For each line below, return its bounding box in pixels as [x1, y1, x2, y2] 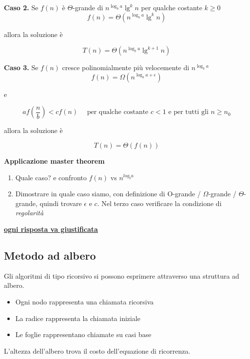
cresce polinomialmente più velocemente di [62, 62, 190, 73]
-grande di [73, 2, 103, 12]
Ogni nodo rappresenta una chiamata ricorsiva [15, 296, 154, 306]
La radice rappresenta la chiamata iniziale [15, 313, 141, 323]
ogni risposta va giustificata [4, 224, 98, 234]
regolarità [15, 208, 44, 218]
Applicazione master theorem [4, 155, 105, 166]
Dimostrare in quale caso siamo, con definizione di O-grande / [15, 189, 201, 199]
